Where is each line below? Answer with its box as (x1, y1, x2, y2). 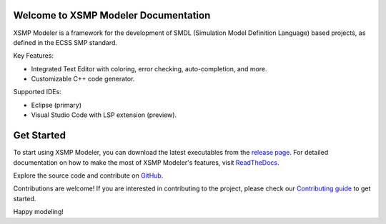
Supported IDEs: (13, 88, 62, 96)
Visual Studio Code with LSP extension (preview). (31, 111, 177, 119)
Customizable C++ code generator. (31, 75, 135, 83)
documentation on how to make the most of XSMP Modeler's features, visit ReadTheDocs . (13, 158, 279, 167)
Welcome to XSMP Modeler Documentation (13, 9, 211, 21)
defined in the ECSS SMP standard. (13, 38, 118, 46)
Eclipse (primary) (31, 101, 82, 109)
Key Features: (13, 51, 54, 60)
